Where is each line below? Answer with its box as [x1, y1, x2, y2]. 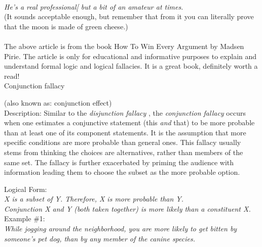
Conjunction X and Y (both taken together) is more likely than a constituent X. [4, 203, 251, 214]
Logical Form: [4, 183, 47, 194]
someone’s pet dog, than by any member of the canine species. [4, 233, 195, 243]
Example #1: [4, 213, 45, 224]
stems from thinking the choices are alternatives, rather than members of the [4, 146, 243, 157]
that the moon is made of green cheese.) [4, 21, 128, 31]
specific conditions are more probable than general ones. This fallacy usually [4, 137, 241, 147]
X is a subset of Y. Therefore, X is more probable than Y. [4, 193, 184, 204]
